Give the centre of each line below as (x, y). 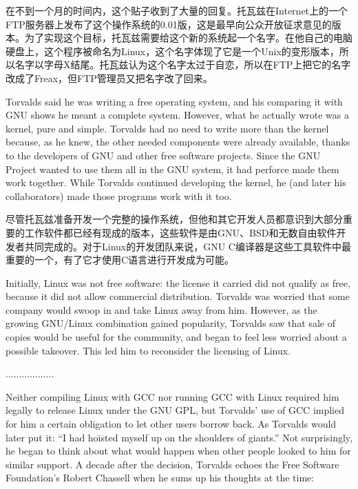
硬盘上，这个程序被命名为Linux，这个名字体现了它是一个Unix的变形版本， (172, 51)
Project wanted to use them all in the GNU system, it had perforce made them (172, 169)
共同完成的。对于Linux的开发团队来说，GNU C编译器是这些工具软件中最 (188, 246)
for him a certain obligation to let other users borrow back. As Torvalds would (171, 424)
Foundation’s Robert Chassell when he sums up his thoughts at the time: (160, 478)
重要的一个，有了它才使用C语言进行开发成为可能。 (120, 260)
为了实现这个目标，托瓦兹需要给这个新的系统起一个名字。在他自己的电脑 (188, 38)
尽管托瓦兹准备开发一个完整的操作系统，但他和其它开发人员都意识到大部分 (174, 219)
